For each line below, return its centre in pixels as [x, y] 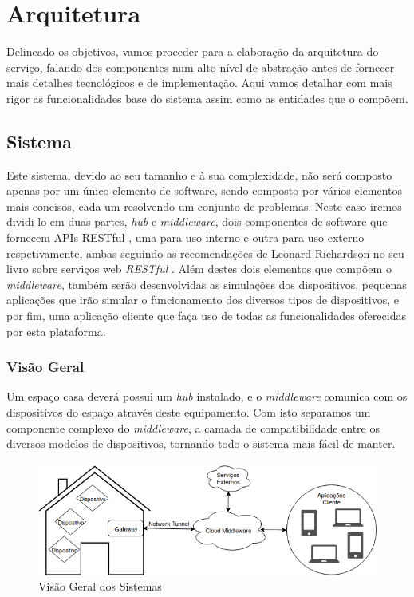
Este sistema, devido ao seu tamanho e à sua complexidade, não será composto [199, 174]
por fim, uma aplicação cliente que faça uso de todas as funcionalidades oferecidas [206, 316]
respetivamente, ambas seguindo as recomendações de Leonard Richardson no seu [205, 253]
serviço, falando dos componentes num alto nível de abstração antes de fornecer [201, 67]
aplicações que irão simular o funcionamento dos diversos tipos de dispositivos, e [203, 300]
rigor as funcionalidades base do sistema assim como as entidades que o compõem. [207, 98]
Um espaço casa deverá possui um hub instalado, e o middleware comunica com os [207, 396]
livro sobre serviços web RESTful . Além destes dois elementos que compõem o [199, 269]
